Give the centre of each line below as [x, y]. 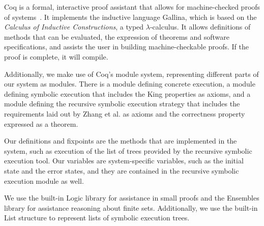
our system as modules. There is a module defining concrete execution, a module [130, 84]
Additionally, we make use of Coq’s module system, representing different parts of [131, 74]
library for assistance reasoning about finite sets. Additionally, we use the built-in [131, 207]
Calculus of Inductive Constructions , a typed [74, 27]
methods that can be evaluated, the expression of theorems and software [117, 36]
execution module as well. [44, 180]
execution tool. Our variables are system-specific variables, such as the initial [124, 161]
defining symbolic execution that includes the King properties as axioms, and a [127, 93]
